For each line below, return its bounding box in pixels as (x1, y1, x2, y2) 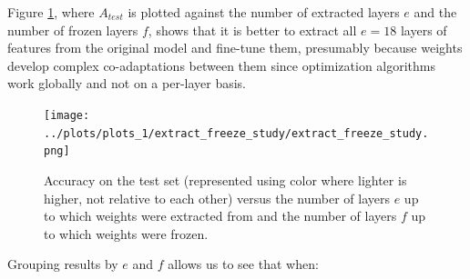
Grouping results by (7, 254, 118, 274)
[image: (44, 108, 90, 122)
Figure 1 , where (7, 3, 95, 21)
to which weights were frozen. (44, 224, 209, 243)
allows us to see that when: (168, 254, 319, 274)
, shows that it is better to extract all (148, 20, 357, 39)
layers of (400, 20, 447, 39)
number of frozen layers (7, 20, 138, 39)
